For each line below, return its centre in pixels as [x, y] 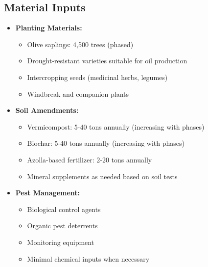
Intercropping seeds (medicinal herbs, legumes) [97, 77]
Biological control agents [64, 209]
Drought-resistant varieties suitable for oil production [107, 61]
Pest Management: [48, 193]
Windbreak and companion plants [78, 93]
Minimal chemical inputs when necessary [88, 258]
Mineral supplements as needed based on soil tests [102, 176]
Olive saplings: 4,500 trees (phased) [80, 44]
